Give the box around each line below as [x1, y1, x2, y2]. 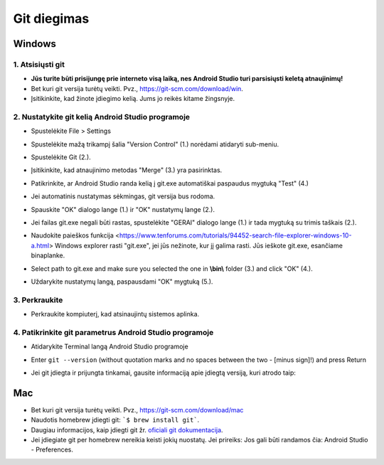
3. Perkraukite [13, 295, 63, 305]
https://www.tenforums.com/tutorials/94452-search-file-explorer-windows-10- [119, 231, 352, 240]
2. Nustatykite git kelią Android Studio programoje [13, 112, 191, 122]
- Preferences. [31, 445, 74, 454]
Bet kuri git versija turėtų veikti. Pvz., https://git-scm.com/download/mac [31, 405, 244, 414]
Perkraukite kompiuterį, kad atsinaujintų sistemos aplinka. [31, 310, 200, 319]
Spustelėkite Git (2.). [31, 153, 92, 161]
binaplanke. [31, 251, 65, 260]
